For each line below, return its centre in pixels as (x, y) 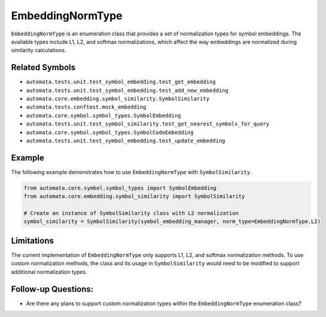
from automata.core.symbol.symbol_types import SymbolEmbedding (120, 188)
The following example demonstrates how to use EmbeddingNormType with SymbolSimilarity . (131, 172)
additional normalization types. (49, 272)
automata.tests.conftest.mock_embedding (86, 107)
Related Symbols (43, 68)
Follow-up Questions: (52, 289)
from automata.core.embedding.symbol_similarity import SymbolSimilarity (134, 196)
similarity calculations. (39, 50)
